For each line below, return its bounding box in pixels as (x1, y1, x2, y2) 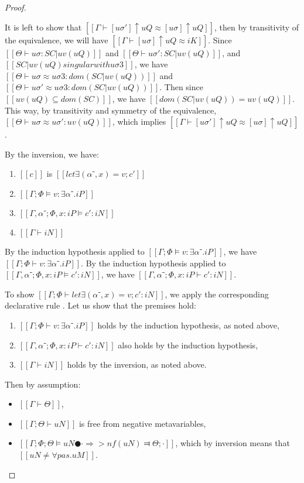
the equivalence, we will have (5, 33, 108, 46)
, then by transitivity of (214, 20, 299, 33)
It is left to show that (5, 20, 82, 33)
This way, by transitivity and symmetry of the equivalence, (5, 104, 217, 116)
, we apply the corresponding (165, 287, 269, 300)
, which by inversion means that (175, 437, 290, 449)
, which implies (112, 115, 166, 128)
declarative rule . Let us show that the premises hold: (5, 299, 196, 311)
